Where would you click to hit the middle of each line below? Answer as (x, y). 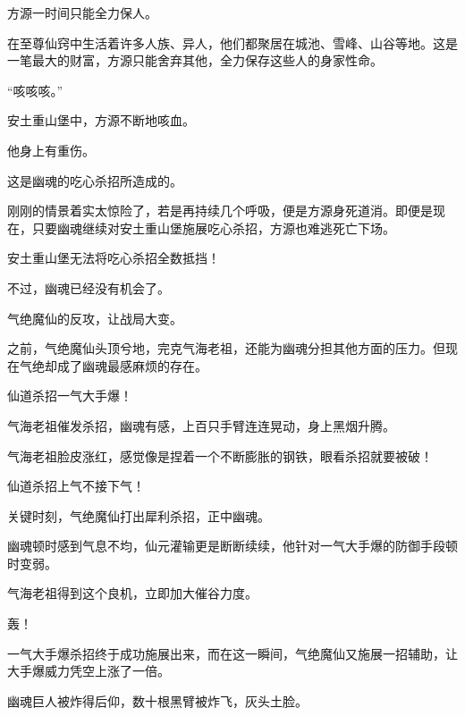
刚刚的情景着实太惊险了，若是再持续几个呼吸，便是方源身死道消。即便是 (220, 211)
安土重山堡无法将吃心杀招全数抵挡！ (114, 258)
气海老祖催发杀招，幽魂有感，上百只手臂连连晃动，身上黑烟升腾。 (201, 425)
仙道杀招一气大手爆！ (70, 396)
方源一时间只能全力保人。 (82, 13)
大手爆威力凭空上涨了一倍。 (89, 671)
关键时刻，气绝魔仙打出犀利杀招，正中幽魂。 (139, 515)
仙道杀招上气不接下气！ (76, 486)
